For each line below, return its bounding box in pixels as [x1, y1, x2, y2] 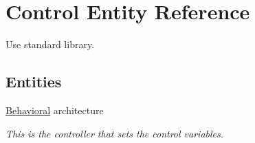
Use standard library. [5, 37, 95, 52]
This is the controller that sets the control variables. [5, 126, 224, 140]
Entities [5, 71, 62, 92]
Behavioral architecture [5, 102, 104, 117]
